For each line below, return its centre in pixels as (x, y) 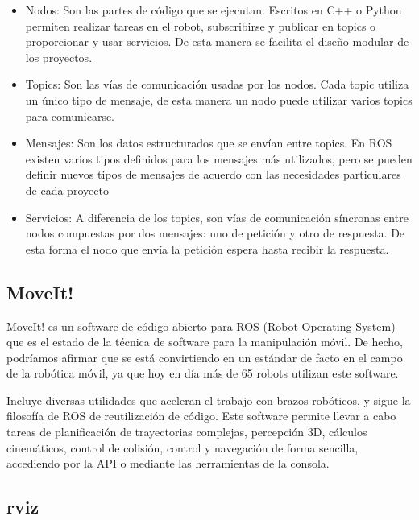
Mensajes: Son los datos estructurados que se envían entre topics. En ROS (209, 143)
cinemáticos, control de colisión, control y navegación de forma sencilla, (183, 447)
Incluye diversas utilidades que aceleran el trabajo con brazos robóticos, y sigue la (209, 400)
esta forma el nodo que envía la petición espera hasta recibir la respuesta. (207, 248)
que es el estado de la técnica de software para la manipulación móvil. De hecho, (205, 342)
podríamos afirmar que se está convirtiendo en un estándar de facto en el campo (205, 357)
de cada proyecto (67, 190)
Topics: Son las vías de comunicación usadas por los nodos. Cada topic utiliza (217, 84)
